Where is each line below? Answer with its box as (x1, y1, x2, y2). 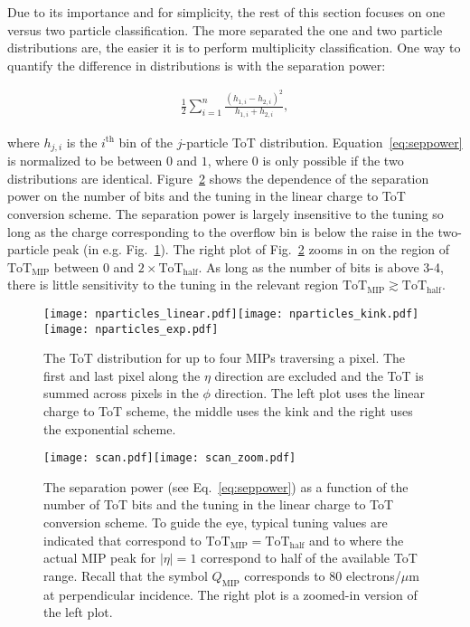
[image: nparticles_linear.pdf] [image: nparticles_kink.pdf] (43, 307, 419, 320)
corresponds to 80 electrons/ (244, 565, 401, 584)
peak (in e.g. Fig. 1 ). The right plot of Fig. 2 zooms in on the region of (52, 240, 450, 259)
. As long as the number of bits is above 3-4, (198, 257, 444, 276)
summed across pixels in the (43, 384, 199, 403)
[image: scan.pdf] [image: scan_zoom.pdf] (43, 451, 296, 465)
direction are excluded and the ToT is (214, 366, 424, 385)
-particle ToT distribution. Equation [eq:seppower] (182, 132, 463, 151)
